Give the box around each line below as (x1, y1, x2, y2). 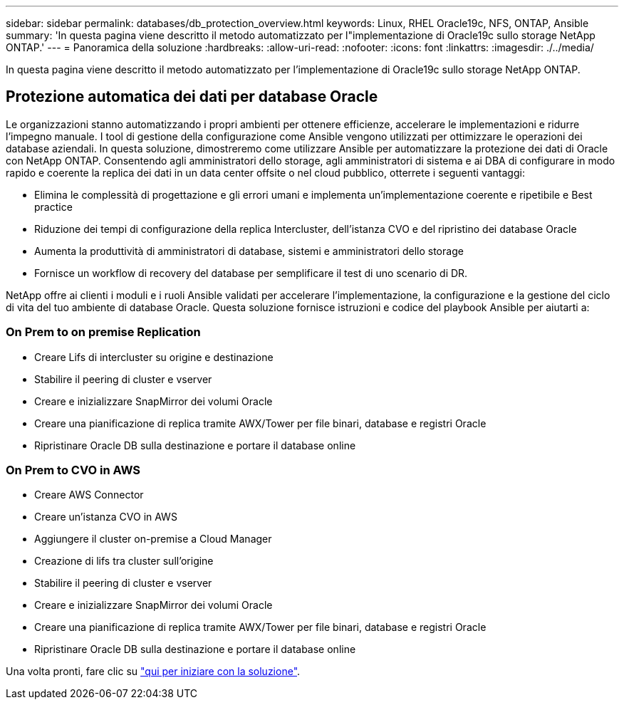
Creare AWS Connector (34, 489, 144, 501)
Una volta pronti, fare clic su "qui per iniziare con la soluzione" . (6, 665, 301, 678)
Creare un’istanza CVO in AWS (34, 511, 177, 523)
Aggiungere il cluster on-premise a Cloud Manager (34, 533, 272, 545)
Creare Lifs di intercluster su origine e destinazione (34, 350, 274, 363)
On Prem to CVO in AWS (6, 462, 141, 477)
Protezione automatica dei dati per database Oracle (6, 88, 378, 106)
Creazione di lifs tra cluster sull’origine (34, 555, 214, 568)
